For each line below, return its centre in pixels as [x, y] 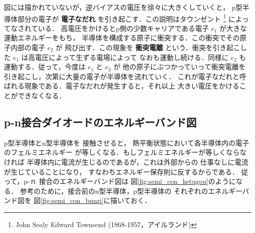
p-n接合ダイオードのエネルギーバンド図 [100, 122]
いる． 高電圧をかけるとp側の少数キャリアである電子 [123, 28]
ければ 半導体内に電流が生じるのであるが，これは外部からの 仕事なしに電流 [126, 161]
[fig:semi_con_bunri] [72, 200]
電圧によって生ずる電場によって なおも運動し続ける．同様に [132, 57]
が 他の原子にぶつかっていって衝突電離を [179, 67]
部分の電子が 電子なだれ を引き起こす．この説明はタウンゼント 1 [122, 18]
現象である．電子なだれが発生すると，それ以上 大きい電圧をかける [132, 86]
